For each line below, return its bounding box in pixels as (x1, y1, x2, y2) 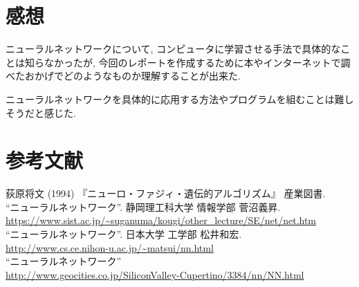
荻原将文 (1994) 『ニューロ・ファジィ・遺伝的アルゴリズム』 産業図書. (6, 186, 326, 201)
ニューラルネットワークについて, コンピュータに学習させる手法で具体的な (6, 41, 341, 56)
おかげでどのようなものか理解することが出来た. (24, 68, 241, 83)
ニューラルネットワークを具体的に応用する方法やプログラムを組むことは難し (6, 91, 354, 106)
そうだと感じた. (6, 105, 76, 120)
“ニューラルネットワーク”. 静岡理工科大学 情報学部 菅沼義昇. (6, 199, 281, 214)
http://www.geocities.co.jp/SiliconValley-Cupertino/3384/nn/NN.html (6, 267, 304, 281)
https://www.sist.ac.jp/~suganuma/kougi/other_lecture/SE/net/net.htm (6, 213, 317, 228)
